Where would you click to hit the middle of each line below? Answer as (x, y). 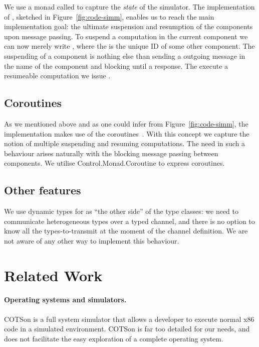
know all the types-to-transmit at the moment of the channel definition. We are (126, 231)
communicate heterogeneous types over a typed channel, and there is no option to (129, 221)
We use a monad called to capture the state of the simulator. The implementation (129, 7)
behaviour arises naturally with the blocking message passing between (111, 153)
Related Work (53, 275)
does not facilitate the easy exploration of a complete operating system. (114, 338)
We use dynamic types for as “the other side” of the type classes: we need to (121, 211)
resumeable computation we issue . (57, 76)
